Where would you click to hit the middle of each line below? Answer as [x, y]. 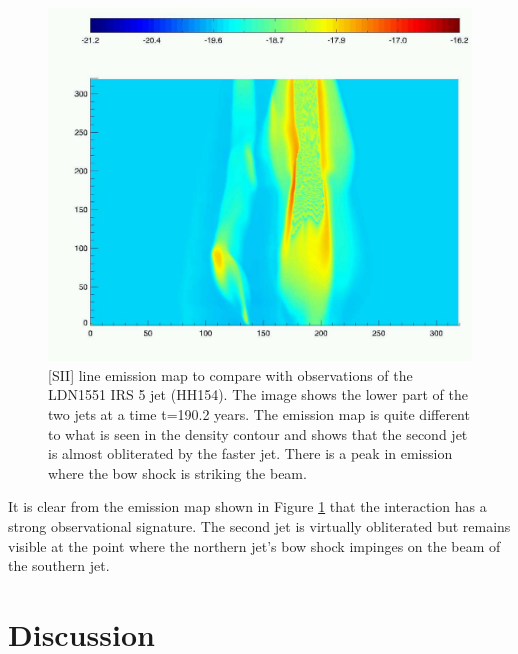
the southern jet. [59, 565]
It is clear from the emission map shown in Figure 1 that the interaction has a [247, 506]
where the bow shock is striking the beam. [177, 472]
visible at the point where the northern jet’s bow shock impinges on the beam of [254, 545]
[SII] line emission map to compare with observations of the [230, 374]
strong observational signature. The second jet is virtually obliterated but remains [259, 525]
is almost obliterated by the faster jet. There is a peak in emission [250, 453]
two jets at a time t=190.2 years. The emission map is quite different [259, 413]
